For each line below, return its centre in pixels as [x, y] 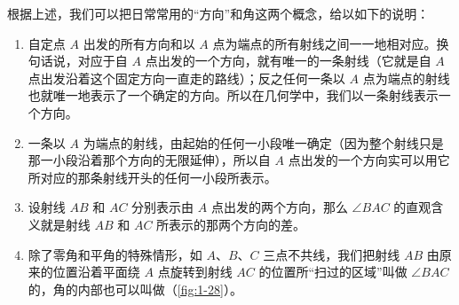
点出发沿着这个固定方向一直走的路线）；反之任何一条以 [186, 78]
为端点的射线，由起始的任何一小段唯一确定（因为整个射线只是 [263, 142]
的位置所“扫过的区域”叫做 [333, 272]
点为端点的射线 [406, 78]
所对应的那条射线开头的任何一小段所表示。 [152, 177]
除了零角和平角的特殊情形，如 [115, 254]
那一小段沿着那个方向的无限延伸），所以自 [149, 160]
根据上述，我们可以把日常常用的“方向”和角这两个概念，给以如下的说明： [218, 13]
